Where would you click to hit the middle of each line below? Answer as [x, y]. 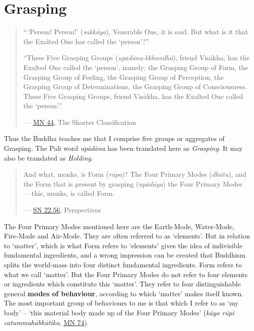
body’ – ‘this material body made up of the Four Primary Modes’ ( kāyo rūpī [119, 312]
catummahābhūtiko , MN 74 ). [46, 322]
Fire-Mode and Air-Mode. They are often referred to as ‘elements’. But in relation [127, 236]
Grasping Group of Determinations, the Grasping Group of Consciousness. [135, 86]
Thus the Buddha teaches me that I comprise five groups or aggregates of [114, 138]
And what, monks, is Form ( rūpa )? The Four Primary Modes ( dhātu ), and [135, 174]
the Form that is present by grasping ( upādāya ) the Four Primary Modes [133, 183]
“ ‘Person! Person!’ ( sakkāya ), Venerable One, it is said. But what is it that [136, 32]
